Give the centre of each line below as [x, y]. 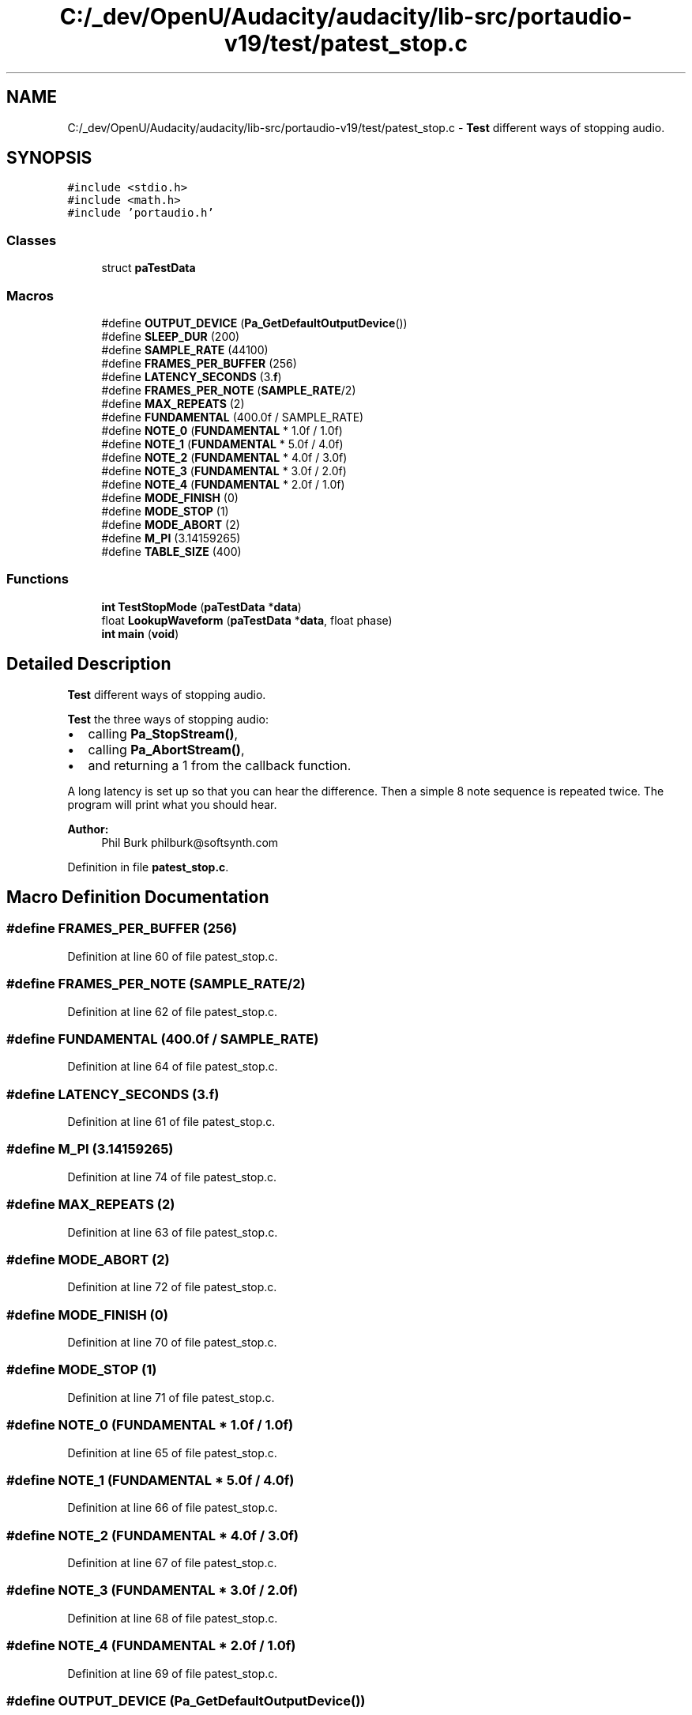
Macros [30, 295]
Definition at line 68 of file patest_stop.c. [173, 1618]
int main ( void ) [140, 633]
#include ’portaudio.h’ [141, 213]
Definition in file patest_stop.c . [148, 867]
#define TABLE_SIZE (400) [171, 551]
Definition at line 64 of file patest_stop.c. [173, 1067]
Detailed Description [89, 664]
